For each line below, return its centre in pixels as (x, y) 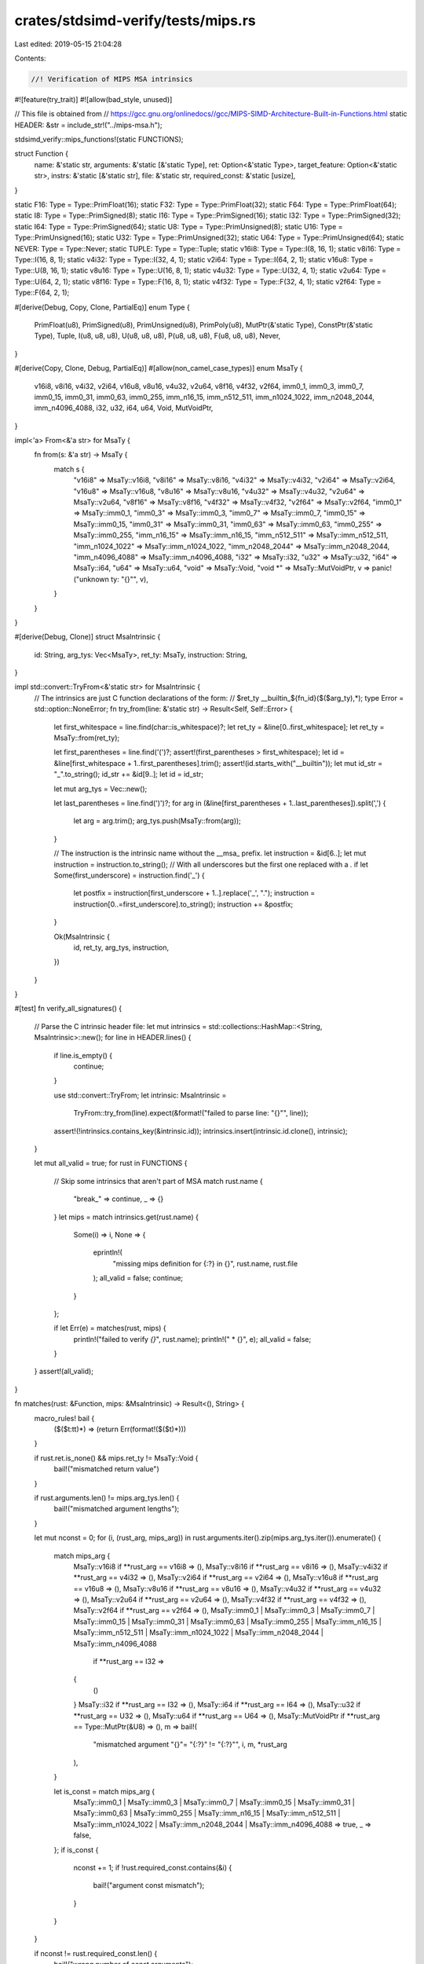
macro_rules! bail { (64, 1418)
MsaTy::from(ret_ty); (87, 738)
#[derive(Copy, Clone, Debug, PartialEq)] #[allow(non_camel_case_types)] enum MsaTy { (159, 368)
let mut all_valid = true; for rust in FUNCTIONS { (111, 1163)
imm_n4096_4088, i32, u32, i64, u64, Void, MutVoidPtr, (124, 408)
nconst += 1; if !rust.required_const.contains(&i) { (153, 1867)
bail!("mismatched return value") (107, 1469)
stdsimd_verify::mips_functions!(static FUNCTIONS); (99, 139)
